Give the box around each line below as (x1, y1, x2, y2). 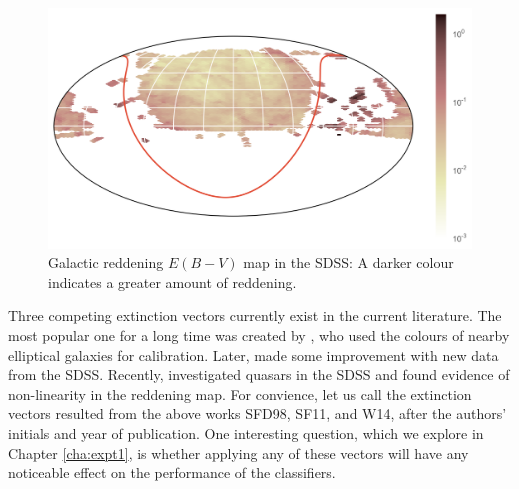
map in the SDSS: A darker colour (243, 252, 454, 273)
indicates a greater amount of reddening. (48, 271, 297, 292)
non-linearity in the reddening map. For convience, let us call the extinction (8, 383, 472, 404)
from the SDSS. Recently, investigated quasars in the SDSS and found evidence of (8, 364, 510, 385)
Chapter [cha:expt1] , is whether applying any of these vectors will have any (8, 442, 469, 463)
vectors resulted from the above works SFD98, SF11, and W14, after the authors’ (8, 403, 507, 424)
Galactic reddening (48, 252, 164, 273)
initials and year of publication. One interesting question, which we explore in (8, 422, 484, 443)
